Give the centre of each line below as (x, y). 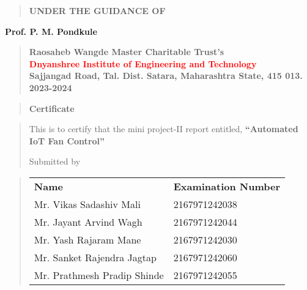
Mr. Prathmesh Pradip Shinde (99, 275)
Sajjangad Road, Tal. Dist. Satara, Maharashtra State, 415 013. (166, 76)
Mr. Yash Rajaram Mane (87, 239)
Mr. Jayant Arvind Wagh (88, 221)
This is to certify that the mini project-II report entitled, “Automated (164, 129)
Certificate (52, 108)
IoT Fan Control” (67, 140)
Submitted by (55, 161)
